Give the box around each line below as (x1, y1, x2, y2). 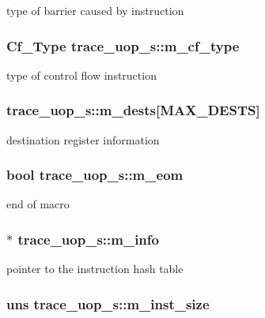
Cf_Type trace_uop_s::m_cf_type (6, 36, 240, 55)
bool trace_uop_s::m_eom (6, 165, 184, 185)
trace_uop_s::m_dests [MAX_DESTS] (6, 100, 260, 120)
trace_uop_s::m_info (17, 229, 159, 249)
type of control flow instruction (6, 66, 157, 83)
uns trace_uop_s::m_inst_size (6, 294, 210, 313)
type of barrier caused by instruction (6, 2, 184, 18)
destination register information (6, 131, 160, 148)
